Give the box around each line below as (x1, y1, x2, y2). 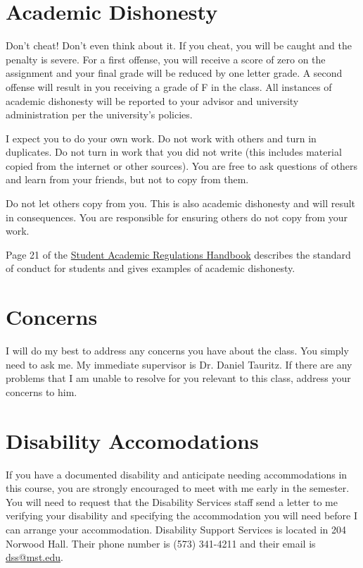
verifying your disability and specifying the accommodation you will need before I (6, 508, 358, 523)
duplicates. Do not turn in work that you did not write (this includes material (6, 144, 342, 159)
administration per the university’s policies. (6, 107, 193, 122)
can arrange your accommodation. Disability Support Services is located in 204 (6, 522, 347, 537)
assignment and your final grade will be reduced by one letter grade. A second (6, 66, 343, 80)
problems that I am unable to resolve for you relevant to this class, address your (6, 371, 351, 385)
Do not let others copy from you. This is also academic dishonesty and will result (6, 196, 356, 211)
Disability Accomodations (6, 426, 259, 455)
